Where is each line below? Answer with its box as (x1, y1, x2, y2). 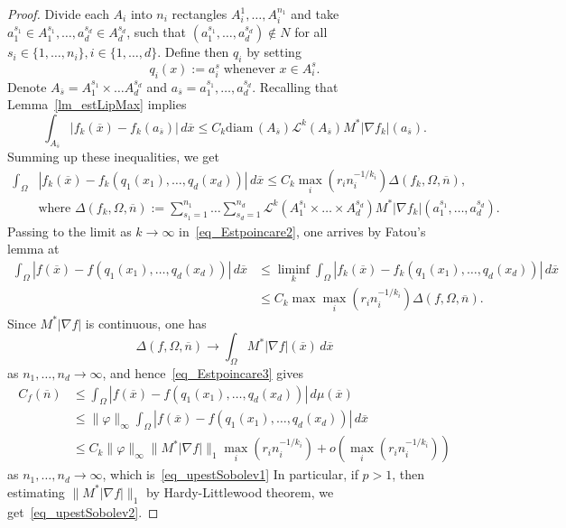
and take (291, 5, 339, 23)
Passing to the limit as (7, 221, 132, 240)
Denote (7, 77, 47, 96)
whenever (223, 62, 275, 76)
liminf (277, 264, 311, 277)
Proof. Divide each (7, 5, 109, 23)
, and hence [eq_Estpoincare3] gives (102, 363, 303, 382)
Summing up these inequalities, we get (7, 147, 220, 166)
